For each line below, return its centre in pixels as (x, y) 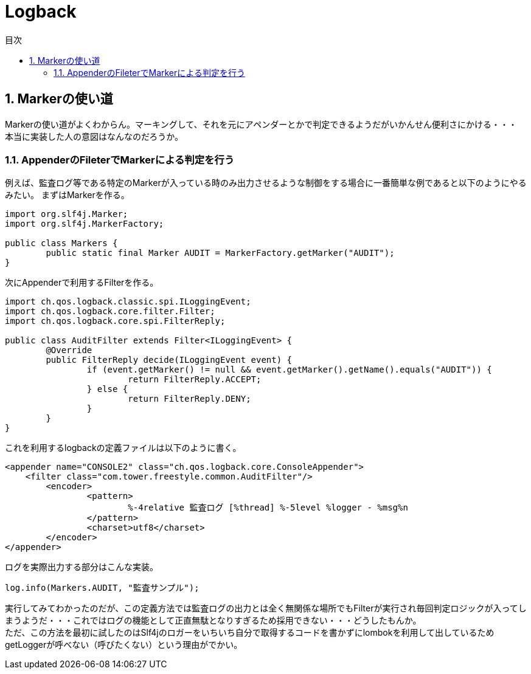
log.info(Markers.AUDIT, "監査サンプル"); (102, 588)
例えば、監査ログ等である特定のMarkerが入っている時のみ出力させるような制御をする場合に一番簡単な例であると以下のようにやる (266, 183)
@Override (69, 350)
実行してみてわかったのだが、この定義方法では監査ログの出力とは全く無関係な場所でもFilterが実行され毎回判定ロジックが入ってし (266, 608)
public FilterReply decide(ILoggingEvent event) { (169, 360)
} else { (107, 389)
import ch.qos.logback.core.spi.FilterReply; (115, 321)
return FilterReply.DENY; (189, 399)
